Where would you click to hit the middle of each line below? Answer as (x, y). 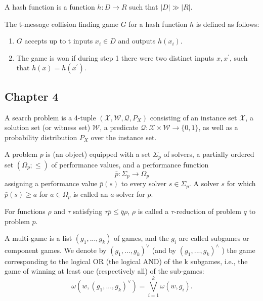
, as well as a (218, 127)
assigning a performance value (51, 183)
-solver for (129, 193)
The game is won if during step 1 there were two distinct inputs (115, 57)
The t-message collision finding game (61, 24)
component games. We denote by (56, 250)
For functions (25, 211)
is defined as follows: (228, 24)
